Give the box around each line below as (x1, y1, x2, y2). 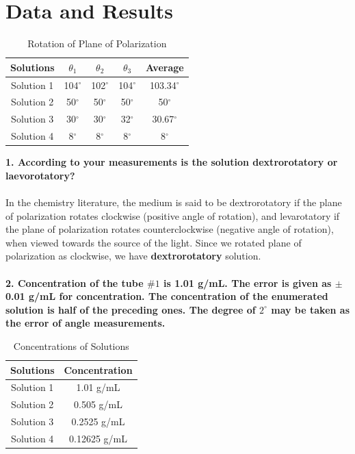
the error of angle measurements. (5, 316, 166, 330)
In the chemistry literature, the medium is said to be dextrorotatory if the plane (5, 194, 342, 209)
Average (145, 60, 184, 74)
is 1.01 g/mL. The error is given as (163, 275, 332, 290)
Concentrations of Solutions (13, 338, 129, 353)
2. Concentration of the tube (5, 275, 144, 290)
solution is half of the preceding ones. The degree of (5, 302, 256, 316)
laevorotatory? (5, 168, 75, 182)
